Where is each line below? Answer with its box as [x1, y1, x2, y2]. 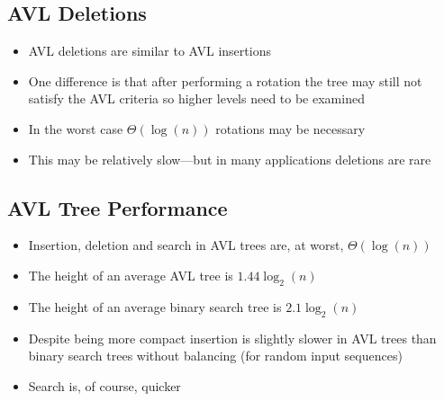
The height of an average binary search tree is [28, 297, 282, 316]
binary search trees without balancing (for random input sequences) [28, 346, 403, 365]
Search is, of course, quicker [28, 376, 181, 395]
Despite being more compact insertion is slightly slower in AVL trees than [28, 328, 437, 347]
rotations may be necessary [215, 119, 366, 138]
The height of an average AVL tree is [28, 265, 233, 284]
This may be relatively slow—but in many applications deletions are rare [28, 149, 431, 168]
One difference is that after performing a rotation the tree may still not [28, 71, 422, 90]
